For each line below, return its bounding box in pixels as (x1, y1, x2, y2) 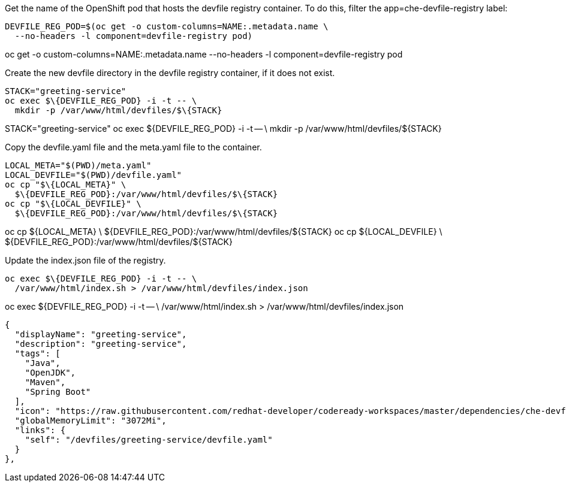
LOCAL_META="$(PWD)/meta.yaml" (5, 161, 152, 170)
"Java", (25, 358, 61, 368)
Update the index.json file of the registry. (5, 255, 166, 265)
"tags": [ (14, 349, 61, 358)
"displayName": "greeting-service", (14, 329, 187, 339)
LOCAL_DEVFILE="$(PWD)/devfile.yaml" (5, 170, 182, 180)
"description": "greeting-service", (14, 339, 187, 349)
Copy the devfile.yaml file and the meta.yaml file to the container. (5, 142, 262, 152)
